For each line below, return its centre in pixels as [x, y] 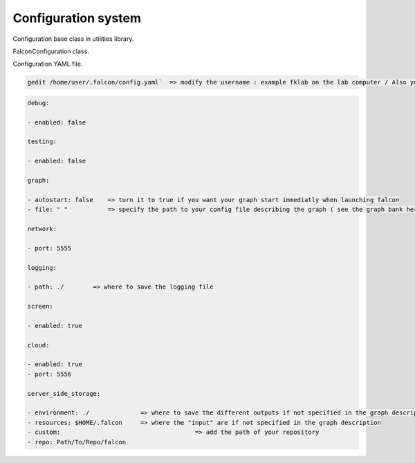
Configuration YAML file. [48, 64]
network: [42, 229]
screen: [40, 307]
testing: [42, 142]
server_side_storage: [64, 393]
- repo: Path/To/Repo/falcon [77, 442]
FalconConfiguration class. [51, 51]
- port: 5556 [49, 374]
